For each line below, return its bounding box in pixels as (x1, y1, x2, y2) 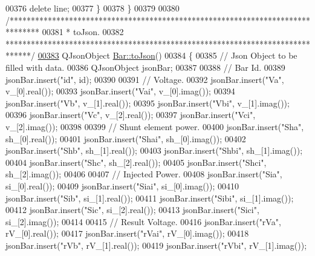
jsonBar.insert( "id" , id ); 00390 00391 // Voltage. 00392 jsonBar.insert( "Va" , (5, 73, 284, 85)
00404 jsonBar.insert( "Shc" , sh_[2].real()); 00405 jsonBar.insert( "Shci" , (5, 156, 267, 168)
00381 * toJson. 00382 (42, 25, 124, 38)
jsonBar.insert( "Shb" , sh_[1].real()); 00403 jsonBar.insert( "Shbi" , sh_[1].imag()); (5, 144, 303, 157)
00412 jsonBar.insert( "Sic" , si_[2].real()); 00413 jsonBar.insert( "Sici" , (5, 203, 259, 216)
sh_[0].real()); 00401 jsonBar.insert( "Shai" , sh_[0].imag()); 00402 (5, 132, 246, 145)
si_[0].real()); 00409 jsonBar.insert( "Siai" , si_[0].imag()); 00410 (5, 179, 239, 192)
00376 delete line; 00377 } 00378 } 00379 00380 (5, 2, 180, 14)
